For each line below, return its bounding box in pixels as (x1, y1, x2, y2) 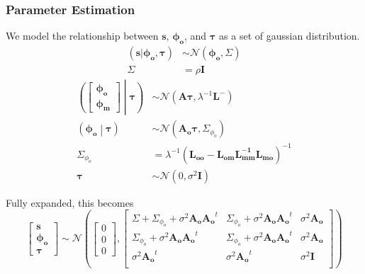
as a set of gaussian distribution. (219, 28, 360, 43)
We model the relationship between (6, 28, 159, 43)
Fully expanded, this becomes (6, 195, 134, 210)
